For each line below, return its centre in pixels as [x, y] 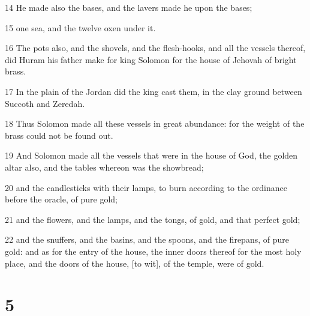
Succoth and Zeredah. [45, 103]
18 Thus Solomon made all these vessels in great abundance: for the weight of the [155, 123]
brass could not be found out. [59, 135]
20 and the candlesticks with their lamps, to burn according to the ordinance [146, 187]
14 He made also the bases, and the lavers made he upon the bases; [129, 7]
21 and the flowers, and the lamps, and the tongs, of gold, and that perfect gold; [153, 219]
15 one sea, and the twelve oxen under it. [80, 27]
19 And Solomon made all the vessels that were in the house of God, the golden [151, 155]
